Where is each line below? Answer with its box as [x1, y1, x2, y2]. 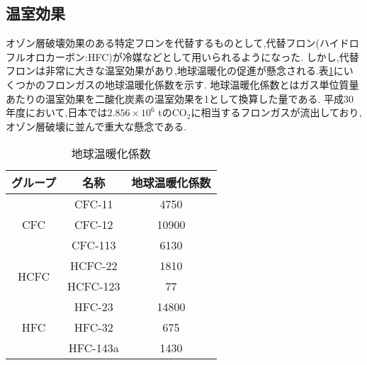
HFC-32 [74, 319, 113, 336]
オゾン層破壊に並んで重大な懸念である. [6, 118, 187, 133]
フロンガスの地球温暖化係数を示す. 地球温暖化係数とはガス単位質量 [45, 77, 359, 91]
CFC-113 [72, 237, 116, 254]
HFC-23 [74, 298, 113, 315]
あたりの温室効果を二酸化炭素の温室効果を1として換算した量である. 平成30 [6, 91, 354, 106]
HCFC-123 [67, 278, 120, 295]
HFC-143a [68, 339, 119, 356]
